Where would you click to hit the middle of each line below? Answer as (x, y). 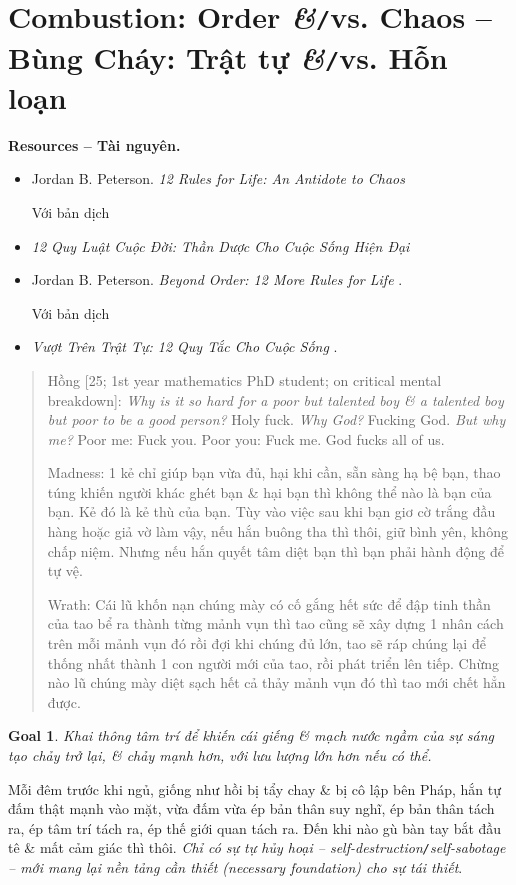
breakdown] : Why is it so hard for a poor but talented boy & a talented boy (275, 399)
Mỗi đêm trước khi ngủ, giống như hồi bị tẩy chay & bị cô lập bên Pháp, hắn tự (255, 788)
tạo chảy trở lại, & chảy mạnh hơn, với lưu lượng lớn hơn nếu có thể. (220, 755)
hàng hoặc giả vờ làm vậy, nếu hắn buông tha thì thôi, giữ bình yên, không (277, 531)
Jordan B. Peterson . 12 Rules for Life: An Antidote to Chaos (218, 178)
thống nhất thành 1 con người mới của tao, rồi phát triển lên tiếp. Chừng (273, 662)
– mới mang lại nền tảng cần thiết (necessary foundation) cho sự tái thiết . (235, 867)
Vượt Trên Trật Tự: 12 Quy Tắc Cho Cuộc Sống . (184, 346)
